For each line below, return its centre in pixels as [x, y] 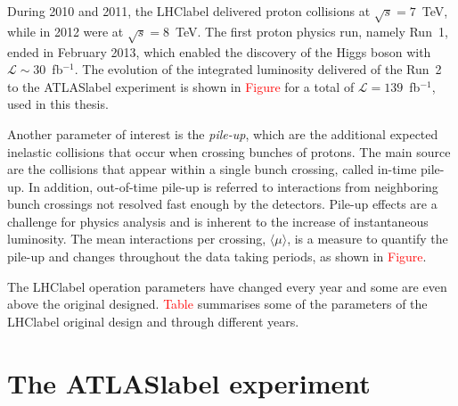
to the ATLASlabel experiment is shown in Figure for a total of [181, 86]
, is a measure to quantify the [368, 239]
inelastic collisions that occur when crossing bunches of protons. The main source [229, 151]
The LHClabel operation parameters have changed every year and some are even [227, 286]
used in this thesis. [58, 104]
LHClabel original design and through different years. [153, 321]
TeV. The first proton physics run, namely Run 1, [311, 31]
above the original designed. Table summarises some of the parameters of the [217, 304]
